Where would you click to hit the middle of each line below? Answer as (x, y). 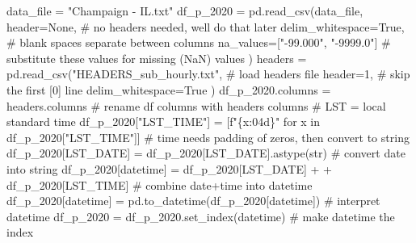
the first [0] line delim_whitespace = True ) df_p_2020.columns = (169, 89)
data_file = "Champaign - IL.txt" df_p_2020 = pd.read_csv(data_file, (185, 10)
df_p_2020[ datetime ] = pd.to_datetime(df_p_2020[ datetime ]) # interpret (193, 201)
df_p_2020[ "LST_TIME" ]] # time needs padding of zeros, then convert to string (208, 137)
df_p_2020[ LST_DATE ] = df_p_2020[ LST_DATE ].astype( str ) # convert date (206, 153)
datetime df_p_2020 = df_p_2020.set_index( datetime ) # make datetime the (201, 216)
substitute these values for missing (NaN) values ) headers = (157, 58)
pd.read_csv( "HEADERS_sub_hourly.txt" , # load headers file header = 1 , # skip (208, 74)
